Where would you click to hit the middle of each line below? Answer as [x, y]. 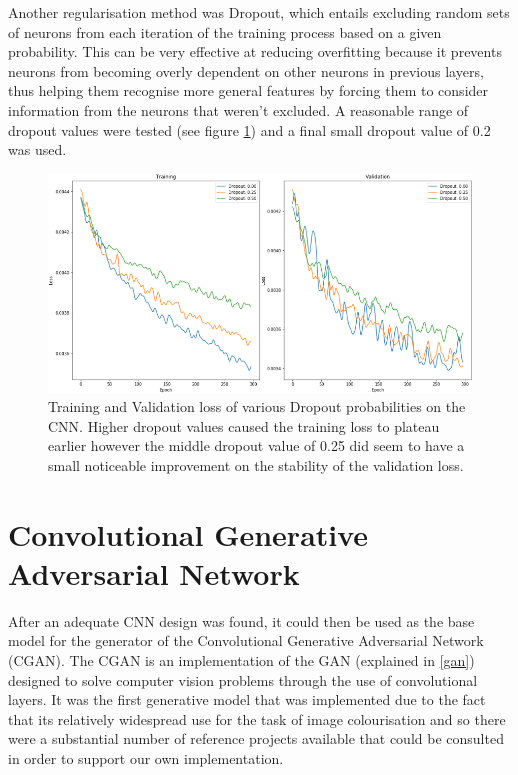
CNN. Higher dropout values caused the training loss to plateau [244, 425]
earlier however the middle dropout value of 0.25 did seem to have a [256, 445]
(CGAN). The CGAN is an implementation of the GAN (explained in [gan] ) [241, 660]
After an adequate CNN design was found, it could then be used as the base [241, 620]
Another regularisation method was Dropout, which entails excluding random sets [259, 12]
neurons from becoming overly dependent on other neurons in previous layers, [246, 70]
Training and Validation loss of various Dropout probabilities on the [257, 406]
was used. [37, 149]
